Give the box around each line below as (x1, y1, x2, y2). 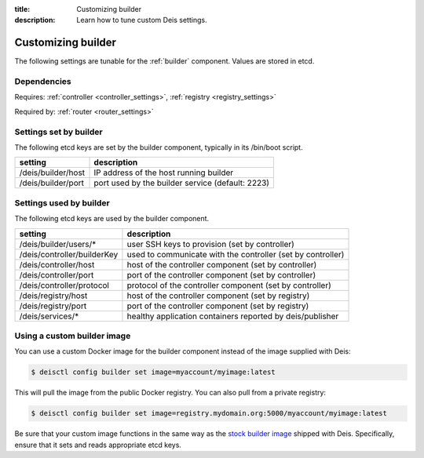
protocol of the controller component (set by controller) (126, 279, 331, 290)
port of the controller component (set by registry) (126, 300, 309, 311)
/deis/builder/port (19, 177, 84, 188)
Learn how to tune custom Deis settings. (76, 16, 207, 25)
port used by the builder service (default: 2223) (93, 177, 270, 188)
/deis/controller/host (19, 259, 95, 270)
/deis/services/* (19, 311, 79, 322)
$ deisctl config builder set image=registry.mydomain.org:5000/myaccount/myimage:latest (31, 409, 388, 418)
